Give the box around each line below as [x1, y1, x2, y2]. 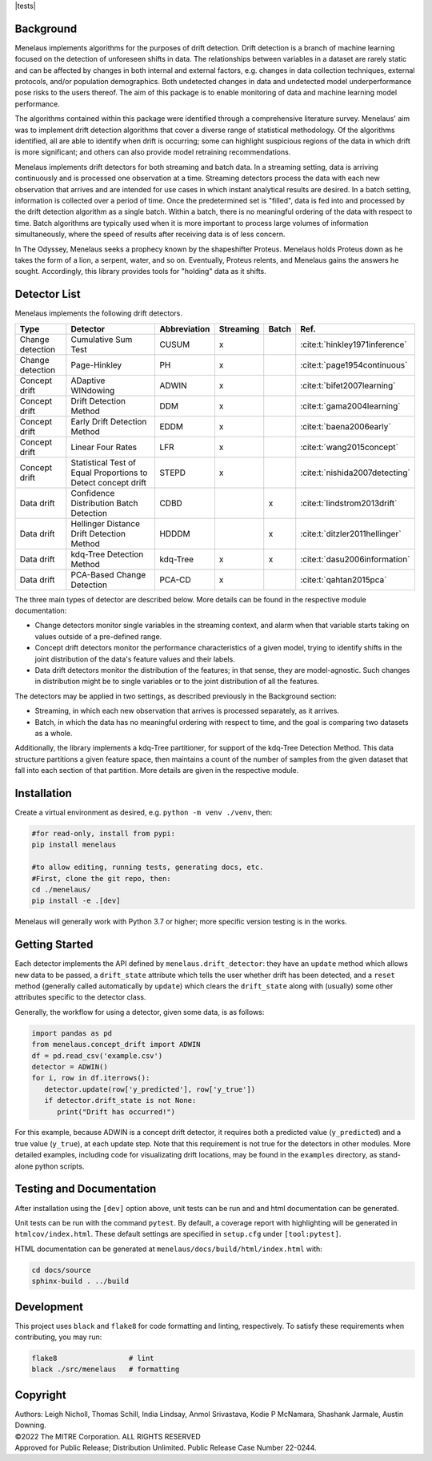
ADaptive [70, 375, 106, 386]
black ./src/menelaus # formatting [31, 1365, 180, 1374]
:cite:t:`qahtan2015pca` [300, 574, 387, 585]
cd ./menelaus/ [31, 885, 91, 894]
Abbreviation [159, 323, 210, 334]
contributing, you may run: [14, 1332, 102, 1342]
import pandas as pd [31, 1028, 112, 1037]
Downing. [14, 1420, 47, 1430]
